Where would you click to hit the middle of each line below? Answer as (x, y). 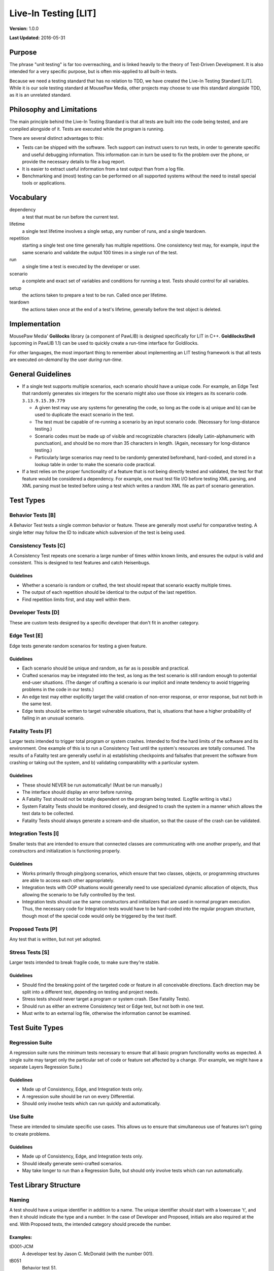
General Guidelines (40, 374)
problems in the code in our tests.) (58, 689)
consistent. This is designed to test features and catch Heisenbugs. (80, 563)
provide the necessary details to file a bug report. (74, 162)
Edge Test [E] (26, 635)
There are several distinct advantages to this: (57, 138)
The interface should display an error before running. (77, 792)
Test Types (27, 501)
